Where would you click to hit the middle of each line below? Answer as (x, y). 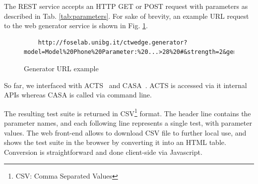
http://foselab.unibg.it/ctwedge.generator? (113, 42)
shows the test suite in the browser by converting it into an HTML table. (115, 142)
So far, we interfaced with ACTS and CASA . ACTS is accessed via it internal (126, 85)
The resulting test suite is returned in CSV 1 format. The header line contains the (128, 112)
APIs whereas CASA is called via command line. (78, 95)
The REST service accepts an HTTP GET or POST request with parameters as (126, 6)
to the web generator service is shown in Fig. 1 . (76, 25)
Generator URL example (61, 68)
